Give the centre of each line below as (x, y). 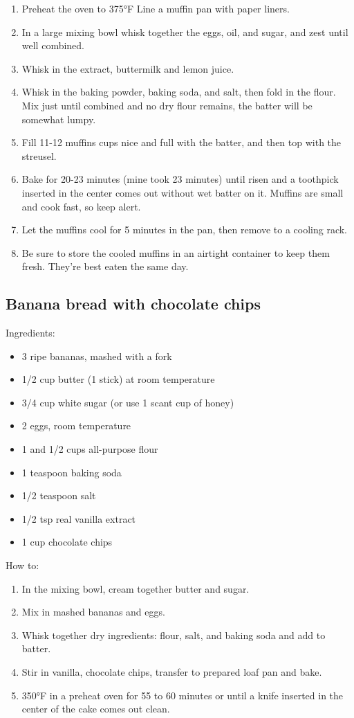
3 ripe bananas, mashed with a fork (97, 356)
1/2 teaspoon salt (59, 495)
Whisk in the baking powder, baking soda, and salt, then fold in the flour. (179, 92)
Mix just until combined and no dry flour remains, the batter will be (167, 105)
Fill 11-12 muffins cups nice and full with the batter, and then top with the (181, 142)
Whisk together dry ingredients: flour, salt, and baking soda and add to (174, 635)
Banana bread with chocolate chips (133, 304)
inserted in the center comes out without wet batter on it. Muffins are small (183, 192)
